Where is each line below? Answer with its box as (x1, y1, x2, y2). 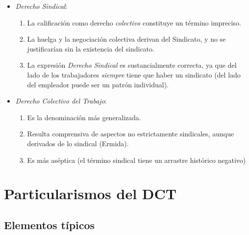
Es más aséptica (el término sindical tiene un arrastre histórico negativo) (27, 155, 246, 165)
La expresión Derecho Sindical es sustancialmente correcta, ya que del (27, 60, 237, 70)
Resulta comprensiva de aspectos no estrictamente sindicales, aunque (27, 129, 234, 139)
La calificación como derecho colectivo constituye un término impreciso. (27, 17, 241, 27)
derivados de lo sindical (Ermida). (27, 138, 129, 148)
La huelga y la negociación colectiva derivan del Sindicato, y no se (27, 34, 226, 44)
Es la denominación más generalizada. (27, 112, 141, 122)
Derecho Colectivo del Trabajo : (15, 96, 107, 106)
